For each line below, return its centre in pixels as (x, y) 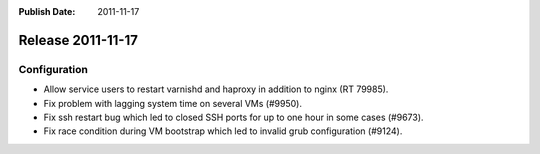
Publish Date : (47, 11)
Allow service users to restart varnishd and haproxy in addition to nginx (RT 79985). (216, 89)
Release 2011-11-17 (78, 40)
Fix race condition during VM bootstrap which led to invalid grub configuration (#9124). (223, 131)
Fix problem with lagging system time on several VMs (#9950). (172, 103)
